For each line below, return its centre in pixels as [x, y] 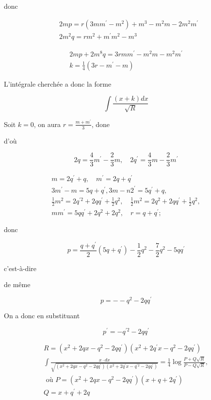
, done [101, 124]
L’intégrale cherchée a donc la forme [58, 83]
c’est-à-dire [20, 268]
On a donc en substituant [42, 315]
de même [17, 284]
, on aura [47, 124]
